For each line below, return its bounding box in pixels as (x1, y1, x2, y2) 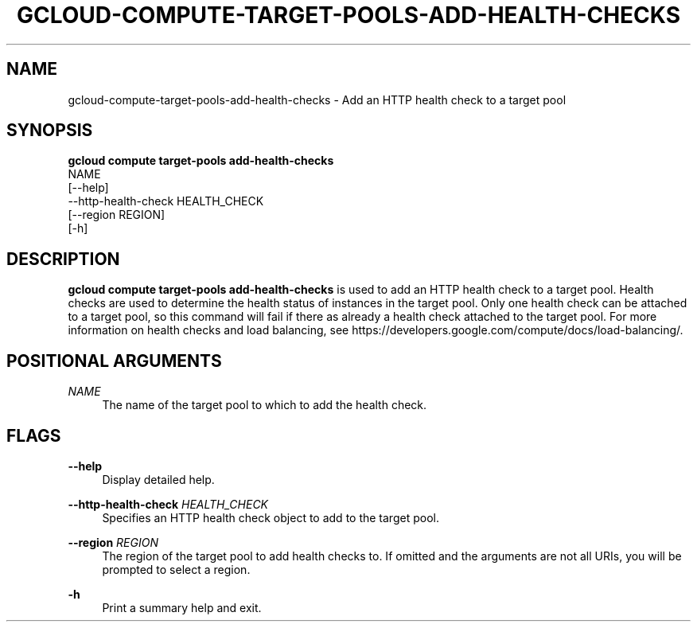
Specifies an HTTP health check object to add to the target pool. (102, 510, 439, 525)
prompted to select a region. (102, 562, 251, 576)
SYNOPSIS (6, 120, 93, 141)
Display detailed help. (102, 472, 215, 486)
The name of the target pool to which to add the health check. (102, 398, 427, 412)
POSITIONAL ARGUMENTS (6, 350, 222, 371)
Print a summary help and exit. (102, 600, 262, 614)
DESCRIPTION (6, 248, 120, 269)
